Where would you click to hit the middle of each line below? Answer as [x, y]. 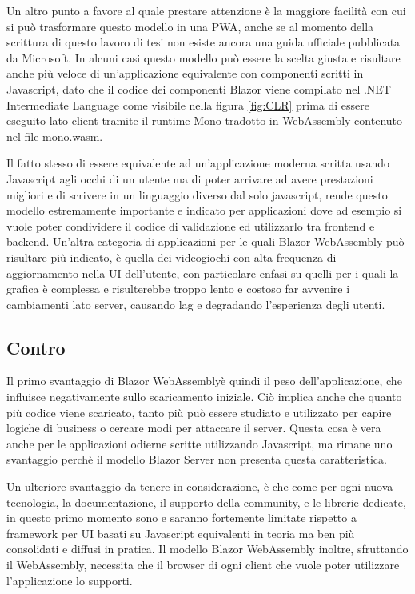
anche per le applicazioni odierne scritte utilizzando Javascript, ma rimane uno [200, 443]
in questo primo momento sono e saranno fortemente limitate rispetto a [182, 518]
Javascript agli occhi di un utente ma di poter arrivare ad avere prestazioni [190, 178]
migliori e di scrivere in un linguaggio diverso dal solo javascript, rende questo [197, 194]
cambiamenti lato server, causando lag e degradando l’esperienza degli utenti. [196, 304]
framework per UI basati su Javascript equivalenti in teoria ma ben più [181, 533]
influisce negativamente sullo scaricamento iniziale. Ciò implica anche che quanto [204, 397]
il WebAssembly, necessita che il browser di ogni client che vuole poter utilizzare [203, 565]
